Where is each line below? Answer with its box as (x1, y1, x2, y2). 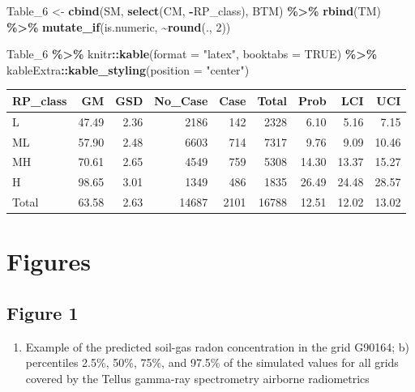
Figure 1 (6, 300, 79, 325)
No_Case (154, 92, 208, 109)
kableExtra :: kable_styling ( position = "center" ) (6, 61, 250, 78)
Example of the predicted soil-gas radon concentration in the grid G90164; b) (25, 338, 409, 355)
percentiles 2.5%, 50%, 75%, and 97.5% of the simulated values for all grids (25, 354, 399, 371)
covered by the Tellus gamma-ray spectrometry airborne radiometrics (25, 369, 370, 386)
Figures (6, 245, 91, 278)
